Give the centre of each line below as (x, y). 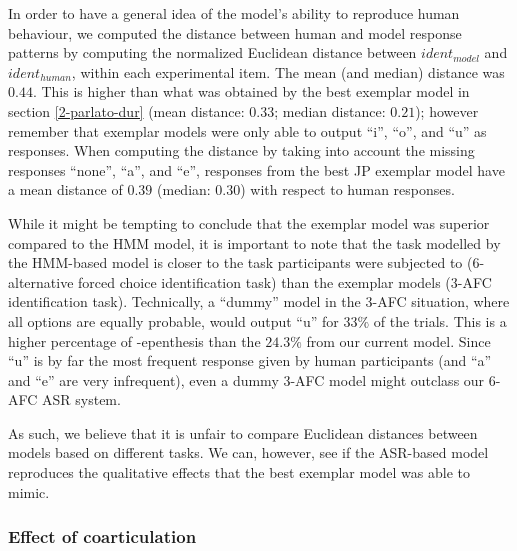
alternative (41, 281)
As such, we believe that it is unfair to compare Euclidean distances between (243, 432)
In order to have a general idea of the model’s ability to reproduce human (234, 13)
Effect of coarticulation (102, 536)
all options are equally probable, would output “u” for (173, 320)
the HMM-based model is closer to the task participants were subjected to (235, 262)
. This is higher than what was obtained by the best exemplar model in (251, 91)
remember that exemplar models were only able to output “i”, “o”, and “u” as (247, 130)
